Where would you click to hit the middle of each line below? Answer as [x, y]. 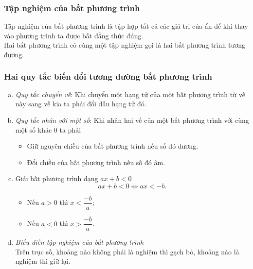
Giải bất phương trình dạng [57, 178]
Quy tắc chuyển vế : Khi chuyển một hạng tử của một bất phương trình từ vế [130, 94]
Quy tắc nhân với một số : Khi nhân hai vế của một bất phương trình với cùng [132, 120]
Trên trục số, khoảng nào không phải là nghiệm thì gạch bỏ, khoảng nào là [127, 251]
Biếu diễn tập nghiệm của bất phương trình [80, 242]
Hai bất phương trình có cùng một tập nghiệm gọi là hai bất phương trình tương [125, 45]
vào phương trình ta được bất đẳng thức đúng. [74, 35]
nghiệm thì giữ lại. [43, 261]
